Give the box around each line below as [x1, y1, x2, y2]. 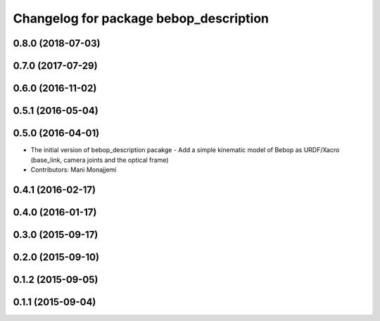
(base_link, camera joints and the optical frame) [30, 156, 169, 164]
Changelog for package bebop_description [13, 11, 270, 26]
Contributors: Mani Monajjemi [30, 165, 117, 174]
